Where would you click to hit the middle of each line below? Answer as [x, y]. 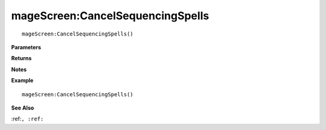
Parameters [26, 47]
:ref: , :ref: [27, 119]
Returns [21, 58]
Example [22, 81]
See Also [23, 108]
